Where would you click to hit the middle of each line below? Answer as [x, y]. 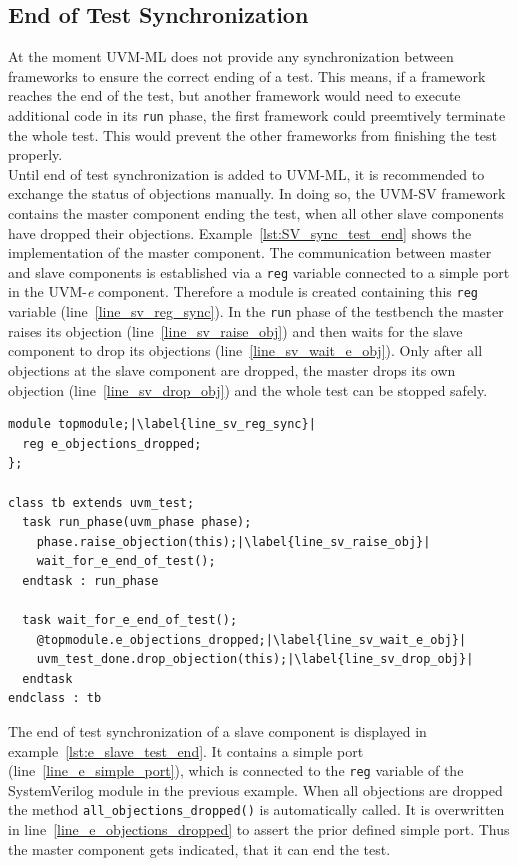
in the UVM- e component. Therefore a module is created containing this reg [243, 291]
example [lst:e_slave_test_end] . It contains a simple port [186, 750]
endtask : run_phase [90, 580]
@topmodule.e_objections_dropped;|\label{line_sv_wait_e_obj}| [251, 639]
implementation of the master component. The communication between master [250, 252]
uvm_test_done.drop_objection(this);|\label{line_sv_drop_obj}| [255, 659]
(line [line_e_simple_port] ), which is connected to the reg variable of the [236, 770]
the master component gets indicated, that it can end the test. [199, 848]
